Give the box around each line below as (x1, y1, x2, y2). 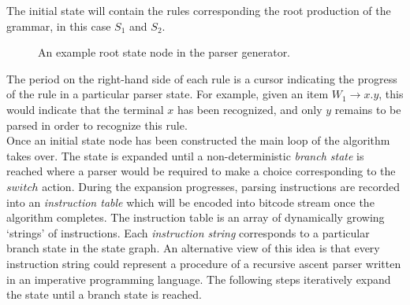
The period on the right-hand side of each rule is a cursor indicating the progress (6, 70, 397, 86)
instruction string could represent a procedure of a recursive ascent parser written (6, 255, 401, 271)
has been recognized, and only (177, 101, 322, 117)
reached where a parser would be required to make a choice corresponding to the (6, 163, 396, 179)
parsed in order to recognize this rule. (6, 116, 188, 133)
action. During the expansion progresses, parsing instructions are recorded (42, 178, 401, 194)
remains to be (334, 101, 401, 117)
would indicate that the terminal (6, 101, 164, 117)
